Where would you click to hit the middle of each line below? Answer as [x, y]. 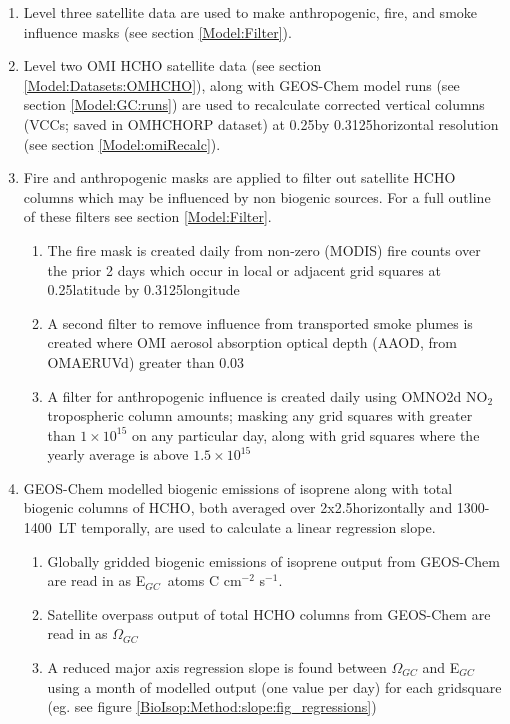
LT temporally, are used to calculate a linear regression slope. [247, 527]
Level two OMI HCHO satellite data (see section [172, 65]
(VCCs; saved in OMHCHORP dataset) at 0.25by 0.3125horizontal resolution [261, 123]
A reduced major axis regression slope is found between [217, 667]
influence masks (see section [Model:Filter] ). [157, 31]
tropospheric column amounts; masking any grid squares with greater [260, 415]
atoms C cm [204, 580]
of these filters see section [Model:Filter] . [147, 216]
